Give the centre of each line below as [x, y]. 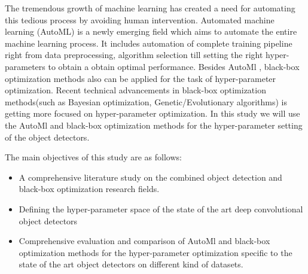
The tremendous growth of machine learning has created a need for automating [150, 8]
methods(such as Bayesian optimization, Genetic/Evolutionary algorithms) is [146, 101]
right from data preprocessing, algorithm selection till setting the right [134, 55]
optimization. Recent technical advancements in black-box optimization [135, 90]
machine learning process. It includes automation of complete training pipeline [149, 43]
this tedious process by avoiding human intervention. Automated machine [140, 19]
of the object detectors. [47, 137]
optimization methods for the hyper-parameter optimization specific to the [155, 252]
